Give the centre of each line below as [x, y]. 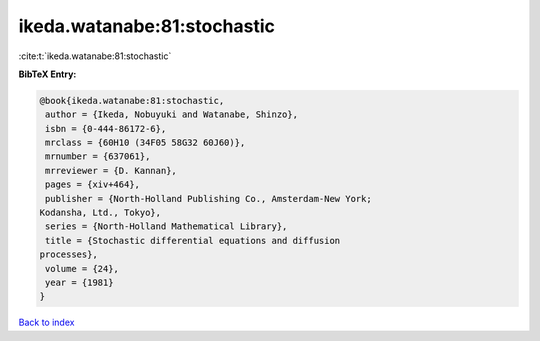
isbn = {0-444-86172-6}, [106, 128]
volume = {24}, [82, 268]
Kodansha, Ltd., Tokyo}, [100, 213]
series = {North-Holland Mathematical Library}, [166, 226]
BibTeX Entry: [47, 74]
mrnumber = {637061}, [98, 156]
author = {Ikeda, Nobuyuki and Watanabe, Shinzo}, [172, 114]
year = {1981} [79, 282]
